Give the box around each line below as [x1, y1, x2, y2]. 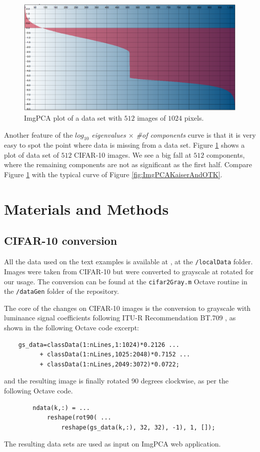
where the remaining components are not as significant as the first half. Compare [4, 159, 252, 170]
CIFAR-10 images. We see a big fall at [74, 149, 191, 160]
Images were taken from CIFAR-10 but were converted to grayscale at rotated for [4, 266, 253, 276]
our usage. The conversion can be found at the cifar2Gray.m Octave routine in [4, 276, 247, 286]
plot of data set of [4, 149, 59, 160]
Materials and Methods [4, 198, 169, 219]
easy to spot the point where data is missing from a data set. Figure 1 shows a [4, 140, 245, 150]
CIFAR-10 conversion [4, 233, 117, 248]
